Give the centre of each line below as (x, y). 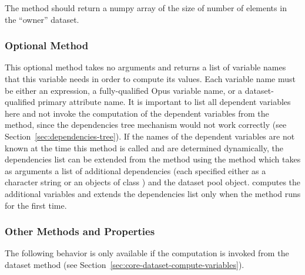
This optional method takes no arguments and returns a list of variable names (145, 67)
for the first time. (36, 205)
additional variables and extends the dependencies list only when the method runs (153, 193)
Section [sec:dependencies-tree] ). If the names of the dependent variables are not (150, 136)
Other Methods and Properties (80, 231)
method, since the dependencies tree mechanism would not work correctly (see (146, 125)
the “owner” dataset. (42, 19)
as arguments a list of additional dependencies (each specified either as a (135, 170)
